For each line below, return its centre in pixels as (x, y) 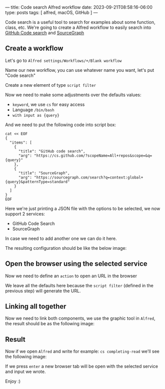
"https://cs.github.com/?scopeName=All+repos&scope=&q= (93, 156)
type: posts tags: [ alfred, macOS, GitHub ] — (51, 12)
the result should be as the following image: (50, 324)
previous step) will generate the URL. (43, 291)
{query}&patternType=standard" (38, 182)
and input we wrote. (26, 372)
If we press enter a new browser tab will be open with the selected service (82, 367)
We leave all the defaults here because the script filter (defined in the (79, 285)
